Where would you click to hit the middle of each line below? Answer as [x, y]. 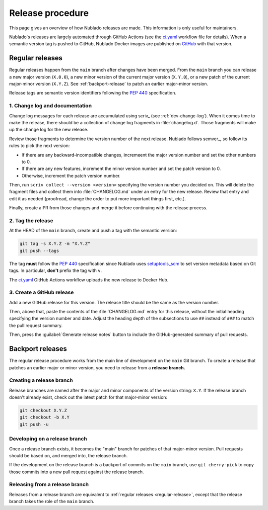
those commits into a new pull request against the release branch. [76, 472]
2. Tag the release [31, 220]
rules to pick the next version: [39, 146]
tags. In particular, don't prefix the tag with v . [56, 270]
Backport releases [38, 349]
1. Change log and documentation [50, 106]
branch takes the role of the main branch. [52, 502]
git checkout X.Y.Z [43, 411]
